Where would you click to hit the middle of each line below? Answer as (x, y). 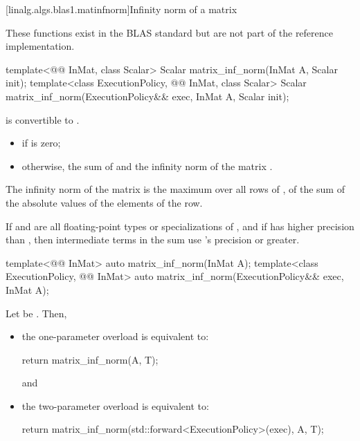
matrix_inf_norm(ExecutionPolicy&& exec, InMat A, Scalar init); (147, 96)
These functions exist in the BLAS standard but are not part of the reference (170, 32)
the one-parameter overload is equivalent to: (115, 336)
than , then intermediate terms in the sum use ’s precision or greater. (153, 240)
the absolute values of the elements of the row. (104, 202)
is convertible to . (43, 119)
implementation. (40, 46)
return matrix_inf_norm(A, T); (90, 359)
